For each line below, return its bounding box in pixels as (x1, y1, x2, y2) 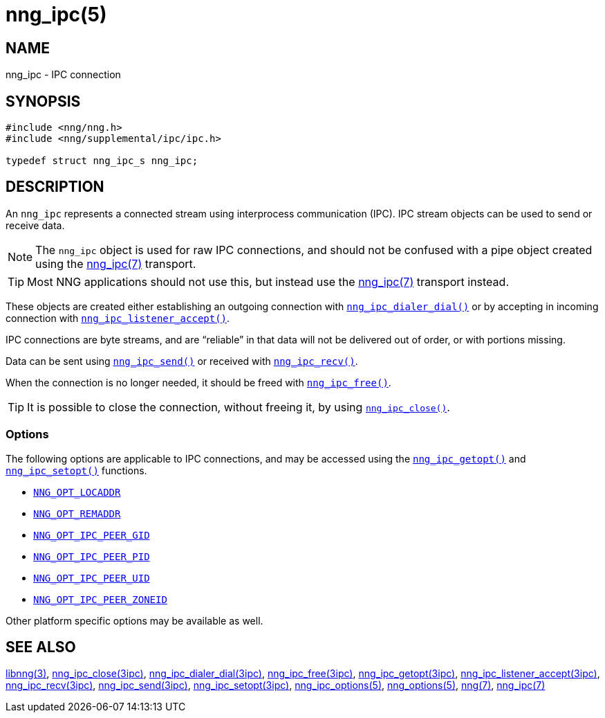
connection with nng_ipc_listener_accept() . (6, 312, 230, 324)
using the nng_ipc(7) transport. (35, 256, 196, 271)
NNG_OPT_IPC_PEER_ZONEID (33, 593, 167, 605)
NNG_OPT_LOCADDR (33, 486, 121, 498)
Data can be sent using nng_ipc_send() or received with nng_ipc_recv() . (6, 354, 358, 367)
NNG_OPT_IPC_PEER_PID (33, 550, 150, 562)
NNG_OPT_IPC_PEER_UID (33, 572, 150, 584)
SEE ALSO (6, 638, 76, 656)
